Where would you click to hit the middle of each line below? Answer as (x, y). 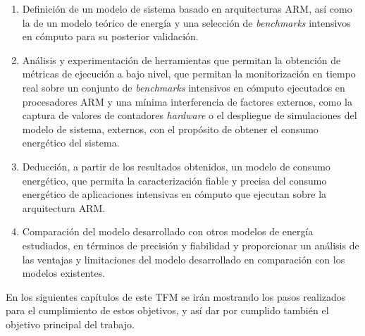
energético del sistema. (71, 143)
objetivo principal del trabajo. (70, 324)
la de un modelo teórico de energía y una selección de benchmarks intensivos (186, 22)
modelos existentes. (64, 273)
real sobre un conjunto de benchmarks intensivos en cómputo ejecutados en (184, 87)
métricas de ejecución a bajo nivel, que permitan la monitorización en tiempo (189, 74)
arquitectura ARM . (64, 207)
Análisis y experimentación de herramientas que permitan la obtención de (181, 60)
